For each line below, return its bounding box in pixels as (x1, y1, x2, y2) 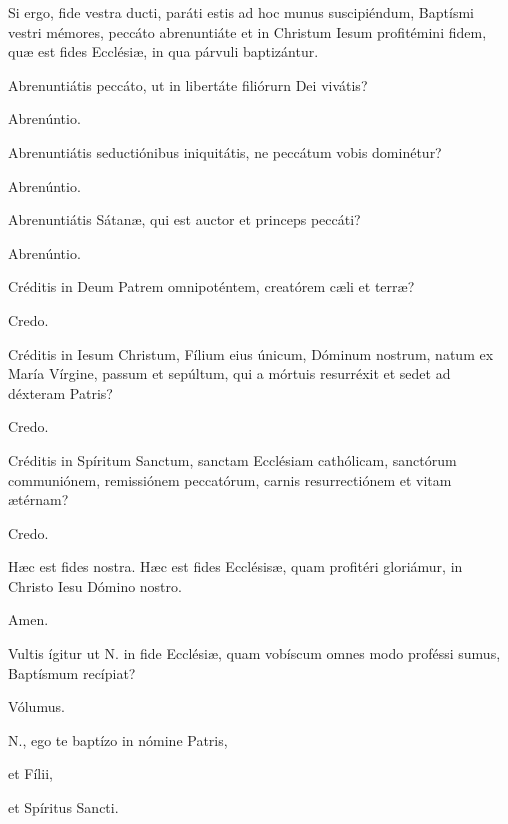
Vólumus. (8, 696, 65, 717)
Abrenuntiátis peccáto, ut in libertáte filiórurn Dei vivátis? (8, 74, 368, 95)
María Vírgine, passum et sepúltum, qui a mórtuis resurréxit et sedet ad (8, 363, 451, 384)
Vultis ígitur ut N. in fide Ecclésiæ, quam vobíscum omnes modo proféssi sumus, (8, 643, 501, 664)
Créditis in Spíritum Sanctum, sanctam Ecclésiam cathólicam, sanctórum (8, 449, 457, 470)
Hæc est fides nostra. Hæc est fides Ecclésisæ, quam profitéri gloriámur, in (8, 556, 463, 577)
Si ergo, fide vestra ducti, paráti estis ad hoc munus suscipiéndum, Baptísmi (8, 2, 474, 22)
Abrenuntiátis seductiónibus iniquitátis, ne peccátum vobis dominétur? (8, 141, 442, 162)
